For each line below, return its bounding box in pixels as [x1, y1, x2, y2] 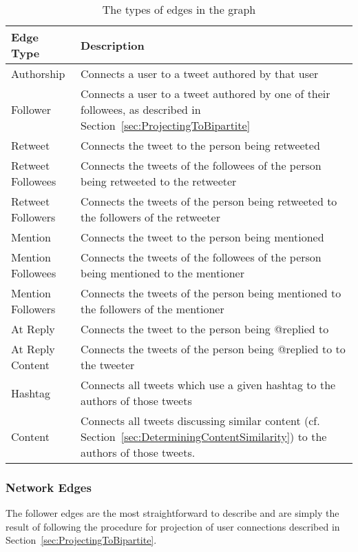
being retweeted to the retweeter [81, 173, 237, 189]
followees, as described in [81, 101, 201, 117]
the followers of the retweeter [81, 209, 220, 225]
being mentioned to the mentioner [81, 265, 244, 281]
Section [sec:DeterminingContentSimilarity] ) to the [81, 428, 327, 444]
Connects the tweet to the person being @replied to [81, 321, 329, 337]
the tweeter [81, 357, 135, 373]
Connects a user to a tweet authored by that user [81, 66, 319, 81]
